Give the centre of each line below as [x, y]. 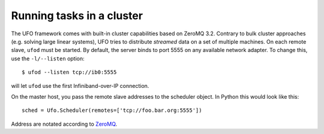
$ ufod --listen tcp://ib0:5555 [69, 72]
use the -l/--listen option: [48, 58]
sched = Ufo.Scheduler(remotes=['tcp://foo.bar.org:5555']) [112, 110]
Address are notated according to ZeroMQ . [64, 124]
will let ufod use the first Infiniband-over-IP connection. [80, 86]
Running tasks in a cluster [77, 16]
